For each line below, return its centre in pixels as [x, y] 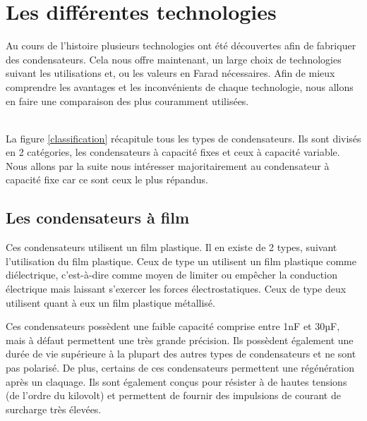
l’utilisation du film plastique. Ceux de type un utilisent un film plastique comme [181, 261]
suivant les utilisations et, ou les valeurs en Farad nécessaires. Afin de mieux [170, 73]
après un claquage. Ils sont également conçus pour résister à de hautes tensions [176, 381]
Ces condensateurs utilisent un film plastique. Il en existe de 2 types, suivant [172, 247]
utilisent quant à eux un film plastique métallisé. [110, 302]
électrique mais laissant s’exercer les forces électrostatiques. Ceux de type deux [176, 289]
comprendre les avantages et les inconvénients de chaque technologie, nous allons [180, 86]
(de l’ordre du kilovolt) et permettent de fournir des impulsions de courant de [173, 395]
